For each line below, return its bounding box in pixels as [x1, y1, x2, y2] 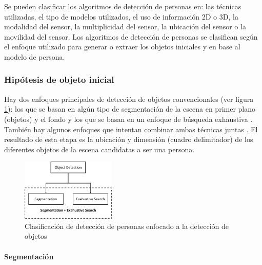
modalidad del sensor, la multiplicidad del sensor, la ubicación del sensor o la [4, 21, 246, 32]
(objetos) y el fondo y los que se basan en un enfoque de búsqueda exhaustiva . [4, 113, 253, 124]
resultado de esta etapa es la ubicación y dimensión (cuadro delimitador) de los [4, 134, 253, 145]
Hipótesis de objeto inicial [4, 73, 114, 86]
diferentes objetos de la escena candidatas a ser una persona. [4, 144, 195, 154]
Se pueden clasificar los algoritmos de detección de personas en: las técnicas [4, 1, 241, 11]
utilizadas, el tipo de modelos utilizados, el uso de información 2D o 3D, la [4, 11, 238, 22]
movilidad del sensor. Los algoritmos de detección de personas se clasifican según [4, 31, 258, 42]
